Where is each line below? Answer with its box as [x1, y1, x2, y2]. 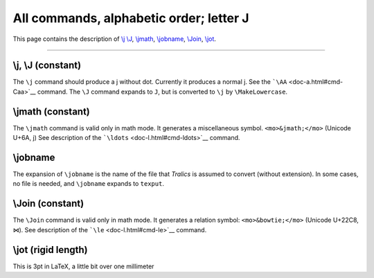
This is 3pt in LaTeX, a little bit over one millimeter [12, 262, 154, 270]
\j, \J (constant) [12, 60, 82, 71]
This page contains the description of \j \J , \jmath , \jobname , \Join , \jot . [12, 35, 216, 43]
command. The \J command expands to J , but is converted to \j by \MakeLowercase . [37, 87, 287, 96]
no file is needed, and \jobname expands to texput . [12, 180, 164, 188]
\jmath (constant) [12, 105, 90, 117]
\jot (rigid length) [12, 243, 88, 256]
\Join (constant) [12, 198, 84, 209]
